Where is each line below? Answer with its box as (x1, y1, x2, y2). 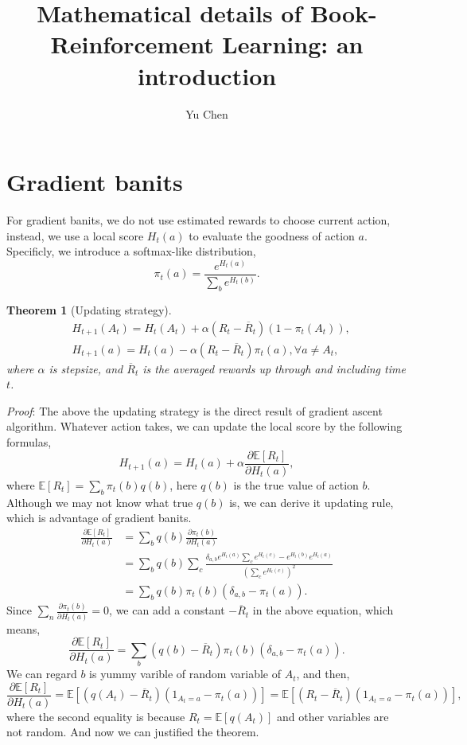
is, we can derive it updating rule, (229, 493, 394, 510)
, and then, (296, 665, 350, 682)
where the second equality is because (6, 708, 185, 724)
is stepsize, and (49, 360, 123, 376)
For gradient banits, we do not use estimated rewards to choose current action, (6, 212, 391, 228)
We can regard (6, 665, 77, 682)
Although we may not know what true (6, 493, 193, 510)
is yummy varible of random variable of (89, 665, 282, 682)
